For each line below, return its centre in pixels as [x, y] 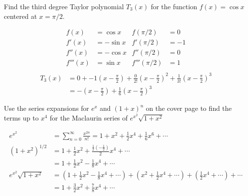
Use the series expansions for [46, 108]
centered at [21, 16]
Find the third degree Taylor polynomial [64, 6]
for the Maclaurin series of [89, 118]
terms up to [21, 118]
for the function [174, 6]
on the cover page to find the [189, 108]
